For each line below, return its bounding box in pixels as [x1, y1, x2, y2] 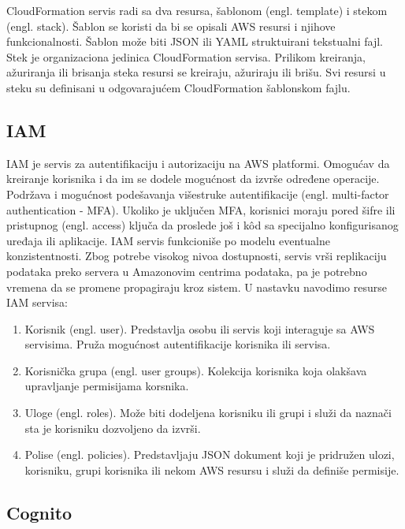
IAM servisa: [6, 294, 68, 311]
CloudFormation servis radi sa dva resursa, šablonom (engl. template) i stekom [6, 2, 388, 18]
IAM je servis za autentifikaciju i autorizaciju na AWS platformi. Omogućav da [6, 155, 390, 171]
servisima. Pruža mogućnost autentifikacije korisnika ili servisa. [24, 336, 331, 352]
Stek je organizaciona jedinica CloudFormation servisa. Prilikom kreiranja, [6, 48, 366, 65]
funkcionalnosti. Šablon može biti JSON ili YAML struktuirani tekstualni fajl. [6, 33, 383, 50]
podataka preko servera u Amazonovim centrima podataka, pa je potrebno [6, 263, 367, 279]
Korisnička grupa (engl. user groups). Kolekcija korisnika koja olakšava [24, 362, 367, 378]
